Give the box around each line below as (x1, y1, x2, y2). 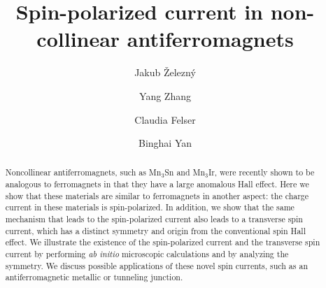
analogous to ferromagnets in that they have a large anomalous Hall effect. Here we (5, 178, 309, 190)
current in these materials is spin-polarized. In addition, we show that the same (5, 201, 295, 213)
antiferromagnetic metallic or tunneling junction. (5, 271, 183, 283)
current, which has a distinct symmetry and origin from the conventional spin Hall (5, 224, 306, 236)
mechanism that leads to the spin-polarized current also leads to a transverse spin (5, 213, 303, 225)
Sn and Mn (164, 166, 206, 178)
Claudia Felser (134, 112, 196, 127)
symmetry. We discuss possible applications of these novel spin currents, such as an (5, 259, 309, 271)
